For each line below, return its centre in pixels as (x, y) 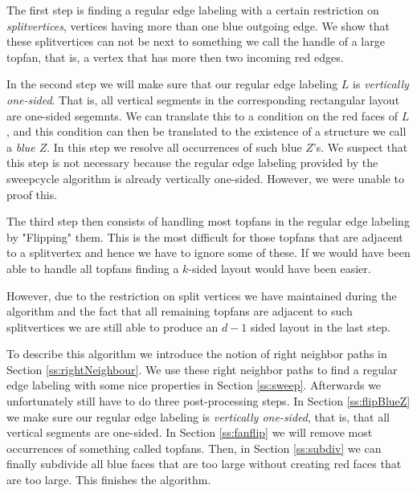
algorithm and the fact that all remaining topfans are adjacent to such (180, 311)
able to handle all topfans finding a (93, 268)
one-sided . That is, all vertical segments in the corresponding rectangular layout (203, 99)
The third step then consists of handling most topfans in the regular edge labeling (208, 221)
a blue (21, 147)
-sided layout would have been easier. (280, 268)
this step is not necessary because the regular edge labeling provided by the (192, 163)
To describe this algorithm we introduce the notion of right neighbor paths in (197, 354)
